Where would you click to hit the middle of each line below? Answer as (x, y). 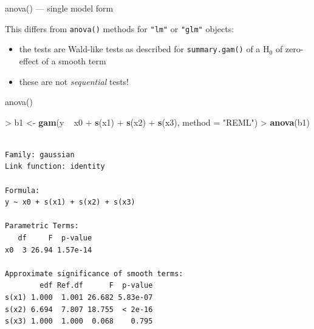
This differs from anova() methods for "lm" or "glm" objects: (120, 28)
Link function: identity (55, 167)
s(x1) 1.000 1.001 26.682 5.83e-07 (79, 297)
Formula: (22, 190)
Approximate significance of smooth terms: (94, 273)
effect (29, 60)
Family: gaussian (40, 154)
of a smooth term (74, 60)
